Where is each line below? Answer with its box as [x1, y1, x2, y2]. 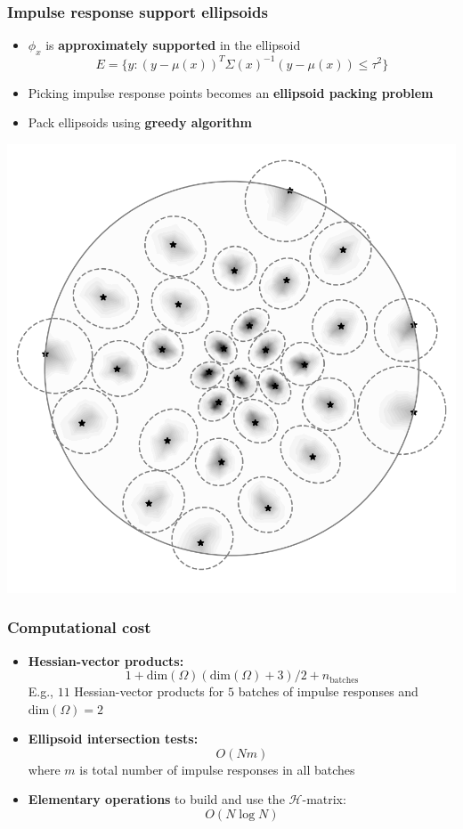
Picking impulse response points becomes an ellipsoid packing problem [28, 83, 434, 102]
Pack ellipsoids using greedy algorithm [28, 113, 252, 132]
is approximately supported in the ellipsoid [45, 36, 301, 54]
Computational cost [7, 616, 151, 638]
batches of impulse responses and [238, 682, 418, 701]
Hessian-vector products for [74, 682, 224, 701]
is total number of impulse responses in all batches [79, 760, 355, 778]
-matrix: [302, 790, 346, 809]
